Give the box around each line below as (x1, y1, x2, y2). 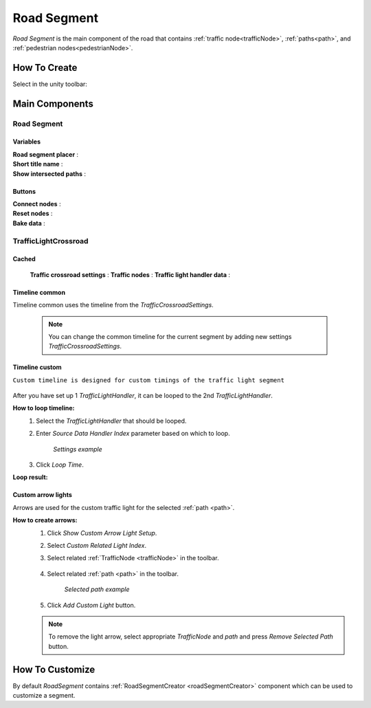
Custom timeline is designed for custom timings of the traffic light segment (12, 376, 285, 384)
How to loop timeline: (12, 404, 75, 412)
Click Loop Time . (36, 461, 84, 469)
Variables (12, 137, 41, 146)
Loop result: (12, 473, 48, 481)
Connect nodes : (12, 199, 61, 208)
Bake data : (12, 219, 46, 227)
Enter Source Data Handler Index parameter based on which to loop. (36, 430, 230, 438)
